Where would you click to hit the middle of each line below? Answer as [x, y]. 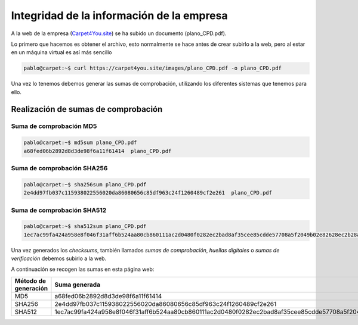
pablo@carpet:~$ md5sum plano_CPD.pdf [80, 143]
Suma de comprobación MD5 [54, 126]
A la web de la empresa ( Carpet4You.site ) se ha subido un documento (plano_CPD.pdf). [119, 33]
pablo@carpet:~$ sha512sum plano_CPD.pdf [85, 226]
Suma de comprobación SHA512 [59, 210]
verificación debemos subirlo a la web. [59, 258]
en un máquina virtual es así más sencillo [61, 52]
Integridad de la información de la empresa [119, 15]
